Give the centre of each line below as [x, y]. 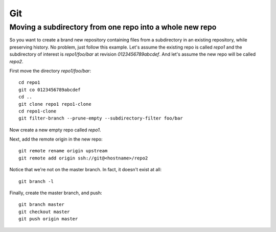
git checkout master [44, 212]
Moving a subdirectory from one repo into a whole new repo [113, 27]
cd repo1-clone [38, 111]
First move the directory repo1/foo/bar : [50, 71]
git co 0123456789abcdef [50, 90]
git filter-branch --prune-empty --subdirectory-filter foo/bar [101, 118]
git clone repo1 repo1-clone [55, 104]
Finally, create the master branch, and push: [56, 193]
